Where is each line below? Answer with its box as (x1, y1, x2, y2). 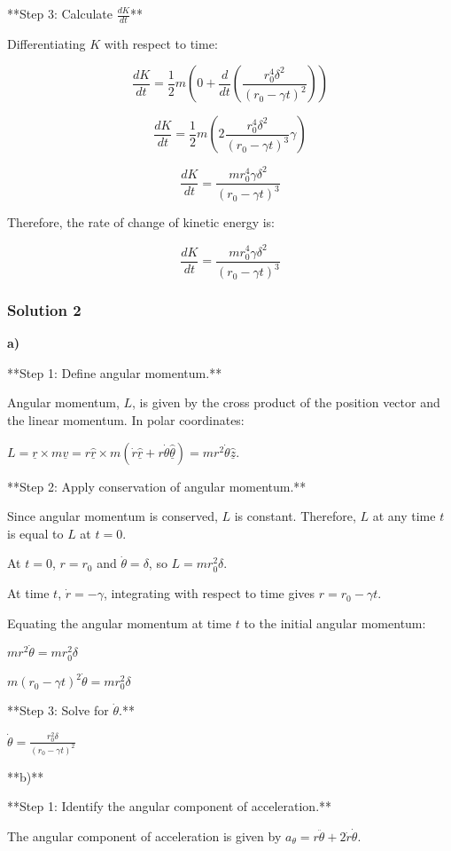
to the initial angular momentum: (244, 613, 426, 632)
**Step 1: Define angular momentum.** (7, 363, 222, 382)
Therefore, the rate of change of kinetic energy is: (7, 213, 275, 232)
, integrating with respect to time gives (103, 584, 315, 603)
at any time (372, 507, 436, 525)
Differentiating (7, 34, 86, 52)
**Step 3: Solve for (7, 701, 109, 720)
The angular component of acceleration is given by (7, 826, 282, 845)
